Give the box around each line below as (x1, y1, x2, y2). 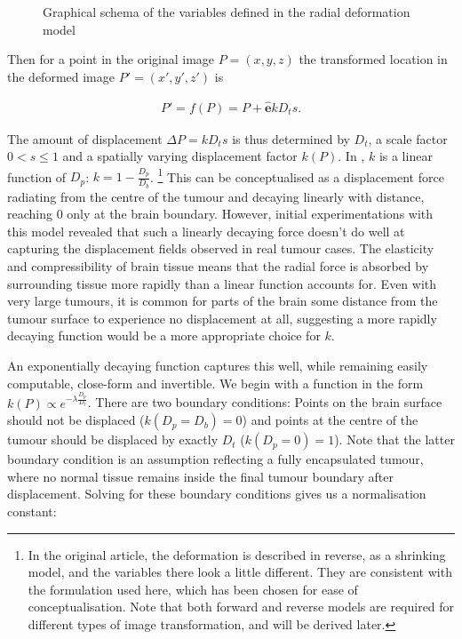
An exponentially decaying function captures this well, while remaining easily (7, 356, 428, 375)
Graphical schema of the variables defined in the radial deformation (43, 3, 410, 20)
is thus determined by (232, 129, 350, 148)
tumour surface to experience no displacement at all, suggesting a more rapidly (7, 308, 437, 327)
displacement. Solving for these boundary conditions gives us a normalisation (7, 484, 426, 503)
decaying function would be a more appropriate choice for (7, 326, 321, 345)
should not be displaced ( (7, 411, 145, 429)
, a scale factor (368, 129, 448, 148)
